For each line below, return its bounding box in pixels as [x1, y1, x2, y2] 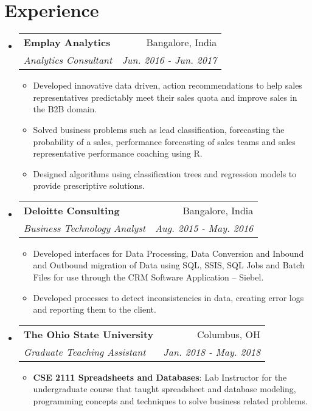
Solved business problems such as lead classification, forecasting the [33, 123, 285, 135]
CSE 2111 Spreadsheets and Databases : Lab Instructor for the [33, 370, 287, 383]
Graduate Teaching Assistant [23, 344, 146, 359]
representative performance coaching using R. [33, 147, 203, 160]
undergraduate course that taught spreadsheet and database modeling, [33, 382, 296, 395]
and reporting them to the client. [33, 303, 156, 316]
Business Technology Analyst [23, 220, 146, 235]
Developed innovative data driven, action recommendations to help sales [33, 79, 302, 92]
